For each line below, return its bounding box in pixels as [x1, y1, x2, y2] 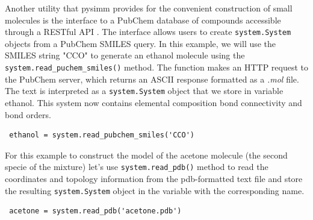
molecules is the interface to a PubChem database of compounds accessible [5, 13, 281, 26]
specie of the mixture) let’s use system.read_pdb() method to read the [5, 160, 268, 173]
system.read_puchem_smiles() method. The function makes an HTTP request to [5, 61, 308, 74]
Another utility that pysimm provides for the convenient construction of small [5, 2, 293, 14]
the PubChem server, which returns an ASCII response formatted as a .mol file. [5, 72, 299, 85]
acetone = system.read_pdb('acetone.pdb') [9, 207, 182, 216]
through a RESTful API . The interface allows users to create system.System [5, 25, 291, 38]
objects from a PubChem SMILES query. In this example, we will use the [5, 37, 276, 49]
